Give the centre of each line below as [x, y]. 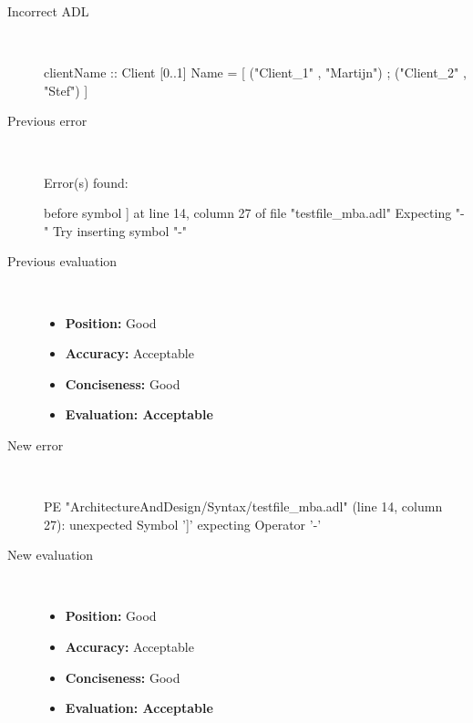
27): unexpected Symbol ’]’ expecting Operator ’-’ [183, 524]
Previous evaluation [62, 261]
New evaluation [51, 555]
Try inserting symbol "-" [120, 230]
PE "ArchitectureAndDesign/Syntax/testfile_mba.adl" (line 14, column [243, 506]
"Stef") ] [66, 90]
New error [36, 444]
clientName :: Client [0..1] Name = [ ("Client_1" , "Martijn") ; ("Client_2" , [255, 72]
